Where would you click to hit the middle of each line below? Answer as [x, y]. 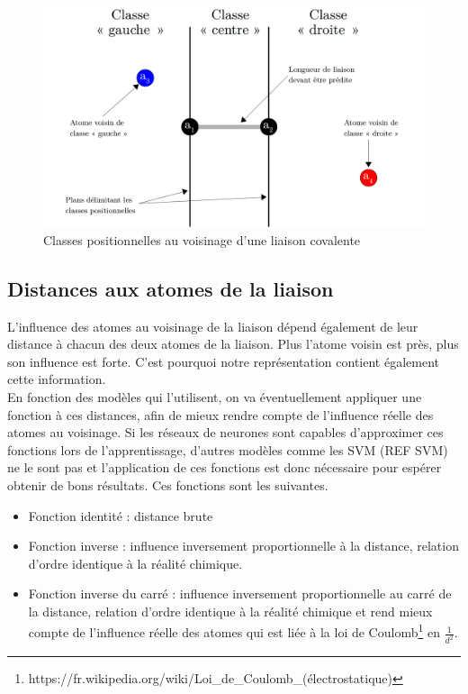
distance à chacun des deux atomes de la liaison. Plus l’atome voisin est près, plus [233, 344]
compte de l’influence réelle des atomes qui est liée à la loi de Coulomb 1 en [234, 631]
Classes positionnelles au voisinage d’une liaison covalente [202, 239]
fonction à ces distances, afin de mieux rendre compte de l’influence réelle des [220, 414]
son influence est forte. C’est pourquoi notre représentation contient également [223, 361]
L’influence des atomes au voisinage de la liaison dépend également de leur [213, 326]
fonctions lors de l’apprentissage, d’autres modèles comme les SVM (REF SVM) [228, 449]
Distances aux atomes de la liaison [171, 288]
